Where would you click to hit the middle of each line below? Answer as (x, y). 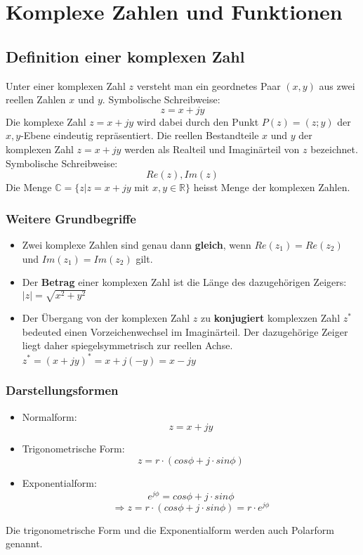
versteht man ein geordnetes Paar (209, 85)
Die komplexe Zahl (46, 121)
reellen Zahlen (36, 99)
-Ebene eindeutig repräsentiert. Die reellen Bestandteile (140, 135)
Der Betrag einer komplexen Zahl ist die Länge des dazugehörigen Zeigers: (184, 282)
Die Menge (29, 187)
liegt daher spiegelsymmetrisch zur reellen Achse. (127, 345)
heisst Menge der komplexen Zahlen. (272, 187)
